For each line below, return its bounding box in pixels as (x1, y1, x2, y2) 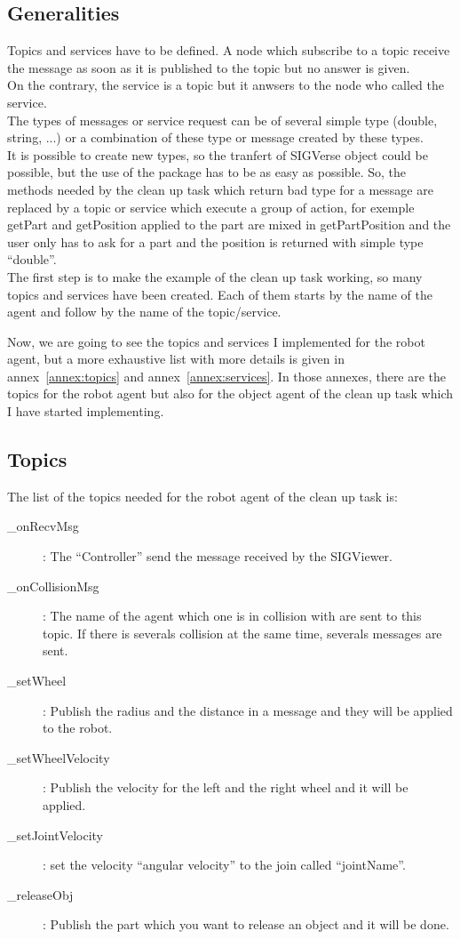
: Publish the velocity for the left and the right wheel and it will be (43, 778, 408, 797)
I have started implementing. (7, 402, 164, 421)
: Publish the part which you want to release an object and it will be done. (43, 915, 449, 934)
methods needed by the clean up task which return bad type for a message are (7, 180, 433, 198)
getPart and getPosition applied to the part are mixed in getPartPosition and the (7, 215, 451, 234)
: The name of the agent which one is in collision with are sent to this (43, 606, 422, 625)
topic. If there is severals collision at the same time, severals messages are (43, 623, 442, 642)
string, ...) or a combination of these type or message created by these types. (7, 128, 424, 147)
